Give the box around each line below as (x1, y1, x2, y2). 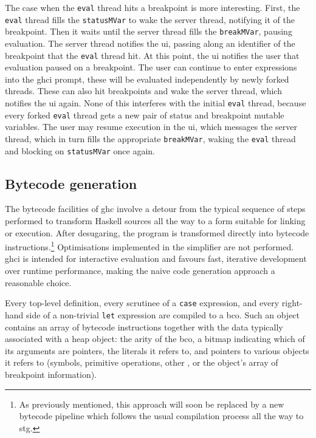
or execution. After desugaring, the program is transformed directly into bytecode (5, 226, 309, 239)
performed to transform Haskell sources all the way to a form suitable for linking (5, 214, 306, 227)
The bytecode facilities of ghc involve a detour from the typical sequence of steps (5, 202, 306, 215)
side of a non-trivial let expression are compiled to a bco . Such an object (26, 308, 300, 321)
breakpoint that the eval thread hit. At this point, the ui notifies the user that (5, 49, 300, 61)
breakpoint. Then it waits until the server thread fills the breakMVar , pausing (5, 25, 292, 38)
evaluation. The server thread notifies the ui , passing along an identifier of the (5, 36, 295, 49)
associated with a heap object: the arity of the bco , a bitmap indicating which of (5, 332, 305, 345)
